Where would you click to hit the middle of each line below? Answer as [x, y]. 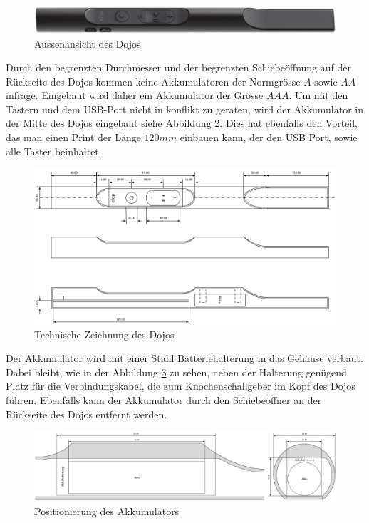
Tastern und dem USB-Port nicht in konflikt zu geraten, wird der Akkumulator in [185, 109]
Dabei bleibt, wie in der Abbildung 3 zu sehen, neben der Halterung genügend [176, 372]
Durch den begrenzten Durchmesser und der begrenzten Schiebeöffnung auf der [178, 67]
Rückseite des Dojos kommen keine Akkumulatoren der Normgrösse [153, 81]
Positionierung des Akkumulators [107, 511]
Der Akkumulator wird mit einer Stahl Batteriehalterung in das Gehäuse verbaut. [184, 358]
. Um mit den [318, 95]
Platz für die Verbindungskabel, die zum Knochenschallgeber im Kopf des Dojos [181, 386]
